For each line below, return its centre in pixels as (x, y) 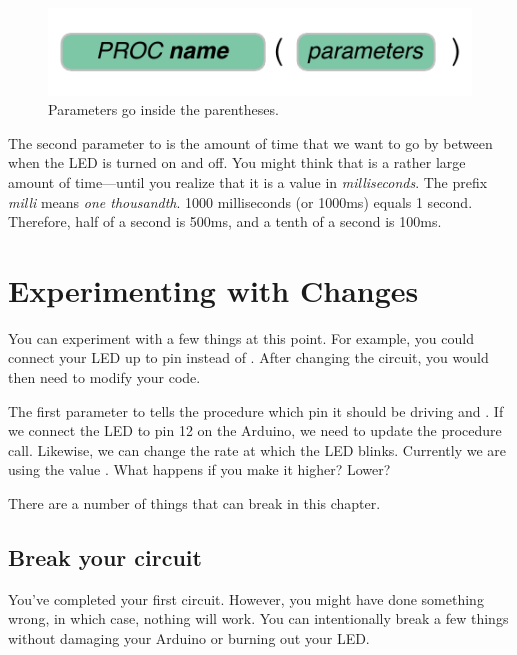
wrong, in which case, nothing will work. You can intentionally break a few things (258, 618)
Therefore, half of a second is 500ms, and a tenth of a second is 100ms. (225, 221)
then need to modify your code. (104, 377)
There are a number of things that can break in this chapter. (194, 502)
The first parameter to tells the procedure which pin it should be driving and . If (256, 410)
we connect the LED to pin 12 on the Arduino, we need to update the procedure (255, 430)
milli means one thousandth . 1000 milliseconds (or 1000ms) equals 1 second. (240, 201)
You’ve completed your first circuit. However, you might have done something (246, 598)
